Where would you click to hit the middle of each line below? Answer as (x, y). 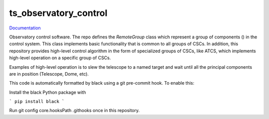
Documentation (25, 28)
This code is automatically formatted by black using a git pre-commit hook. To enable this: (102, 83)
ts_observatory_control (58, 13)
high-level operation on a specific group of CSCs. (60, 58)
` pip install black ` (37, 102)
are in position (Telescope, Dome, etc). (49, 74)
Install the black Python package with (48, 92)
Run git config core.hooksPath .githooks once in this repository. (74, 111)
